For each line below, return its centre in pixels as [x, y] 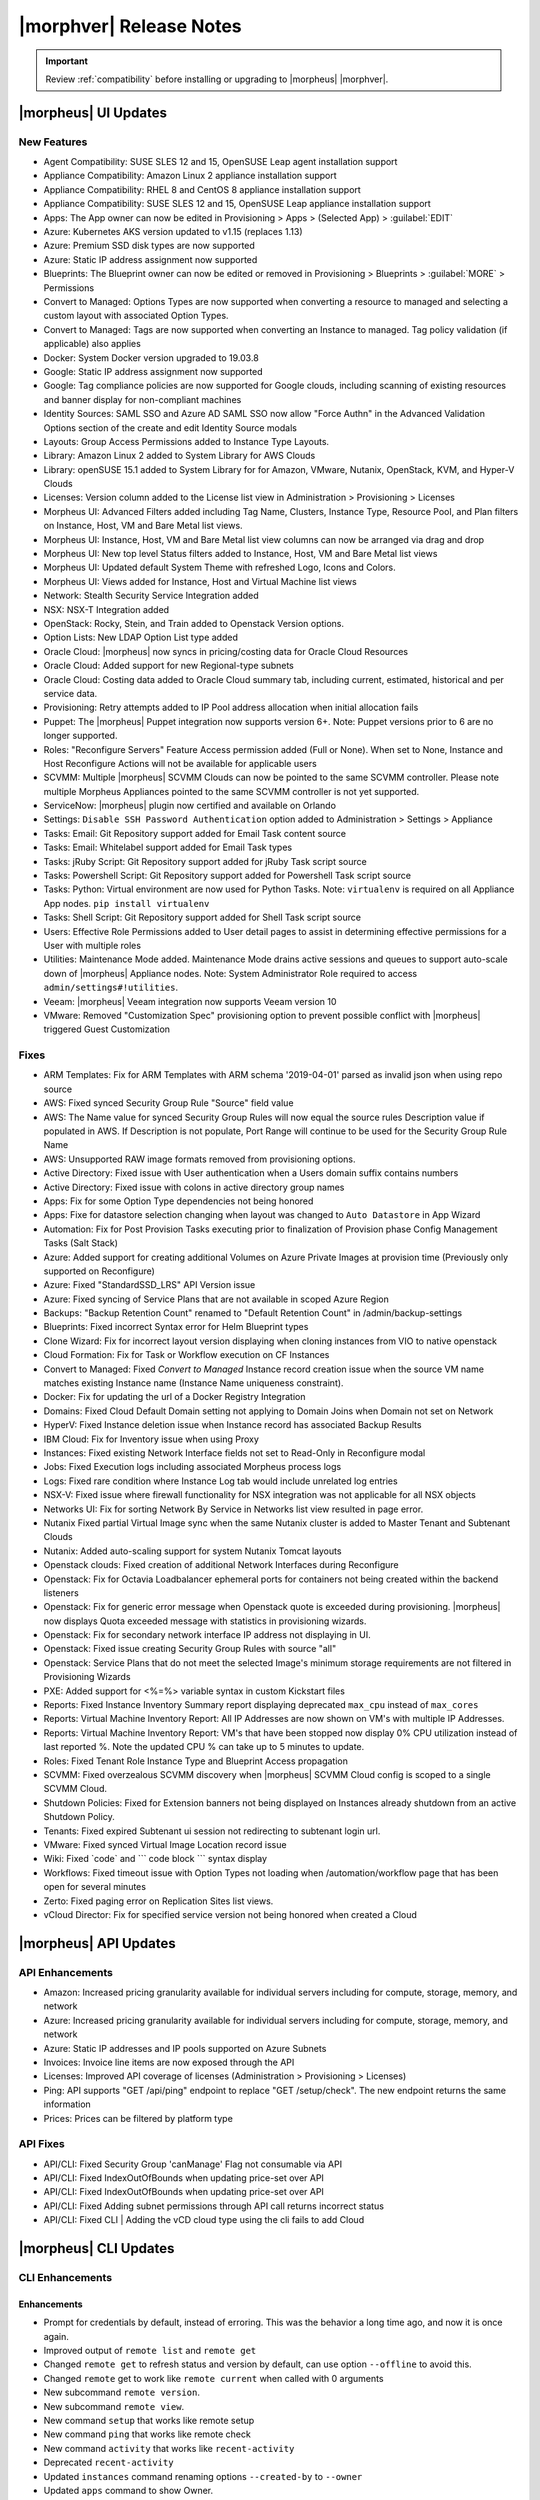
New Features [53, 142]
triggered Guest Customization [106, 1029]
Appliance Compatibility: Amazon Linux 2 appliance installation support [190, 176]
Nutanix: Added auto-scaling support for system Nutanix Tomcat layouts [192, 1551]
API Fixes [41, 2144]
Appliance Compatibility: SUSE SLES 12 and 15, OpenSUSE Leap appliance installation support [237, 204]
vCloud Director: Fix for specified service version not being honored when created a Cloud [230, 1914]
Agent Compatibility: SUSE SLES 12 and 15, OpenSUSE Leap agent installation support [220, 162]
